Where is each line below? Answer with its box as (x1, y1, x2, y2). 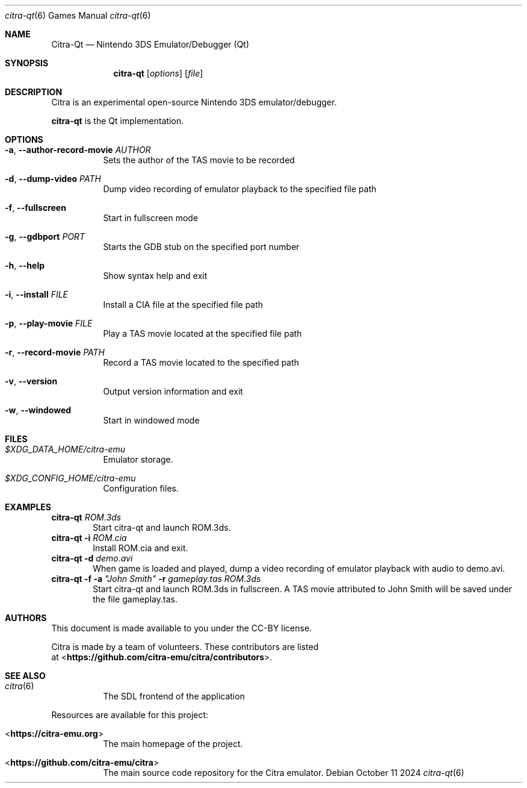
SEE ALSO (5, 671, 46, 681)
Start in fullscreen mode (103, 213, 199, 223)
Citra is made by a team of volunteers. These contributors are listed (51, 642, 319, 652)
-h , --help (5, 260, 45, 270)
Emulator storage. (103, 454, 173, 464)
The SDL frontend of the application (103, 691, 245, 701)
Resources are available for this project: (51, 710, 209, 720)
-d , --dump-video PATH (5, 174, 101, 184)
